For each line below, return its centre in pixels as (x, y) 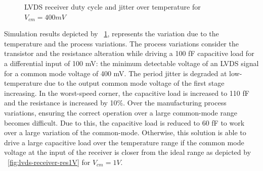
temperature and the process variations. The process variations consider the (121, 43)
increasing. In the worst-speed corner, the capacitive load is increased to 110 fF (127, 93)
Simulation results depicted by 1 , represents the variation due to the (112, 34)
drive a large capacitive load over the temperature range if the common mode (124, 142)
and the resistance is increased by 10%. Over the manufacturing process (115, 103)
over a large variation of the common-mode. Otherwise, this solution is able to (125, 132)
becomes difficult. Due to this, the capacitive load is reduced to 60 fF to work (124, 122)
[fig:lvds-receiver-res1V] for (49, 162)
